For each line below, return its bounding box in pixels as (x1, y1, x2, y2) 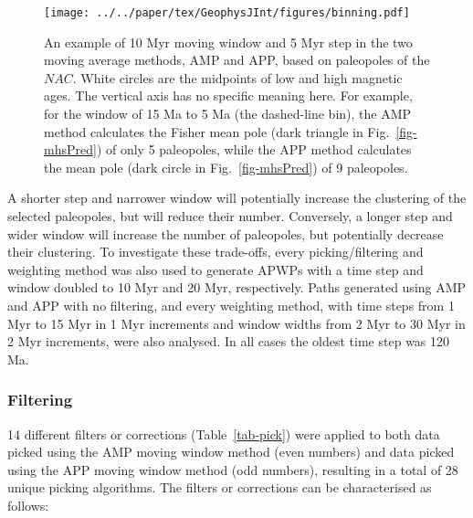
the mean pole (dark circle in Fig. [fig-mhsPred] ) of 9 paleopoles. (44, 157, 408, 176)
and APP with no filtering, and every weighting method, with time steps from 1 (7, 295, 455, 314)
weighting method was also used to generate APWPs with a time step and (7, 259, 424, 279)
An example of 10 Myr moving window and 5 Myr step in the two (44, 32, 413, 51)
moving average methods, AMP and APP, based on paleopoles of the (44, 50, 430, 69)
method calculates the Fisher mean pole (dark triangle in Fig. (44, 122, 390, 141)
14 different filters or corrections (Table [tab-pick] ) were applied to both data (7, 424, 440, 443)
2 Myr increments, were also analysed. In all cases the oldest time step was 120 (7, 332, 450, 351)
